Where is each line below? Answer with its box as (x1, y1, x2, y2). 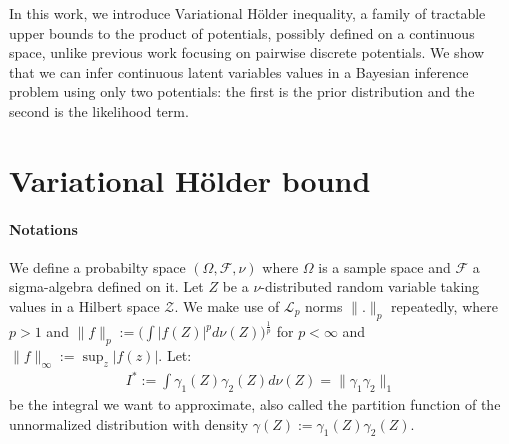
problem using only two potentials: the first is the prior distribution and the (9, 81, 475, 102)
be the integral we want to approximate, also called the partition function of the (9, 394, 501, 414)
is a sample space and (318, 256, 451, 277)
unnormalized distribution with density (9, 413, 249, 434)
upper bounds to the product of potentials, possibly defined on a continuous (9, 22, 475, 43)
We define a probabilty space (9, 256, 186, 277)
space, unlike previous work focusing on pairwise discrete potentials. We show (9, 42, 485, 63)
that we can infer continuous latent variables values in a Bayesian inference (9, 61, 469, 82)
